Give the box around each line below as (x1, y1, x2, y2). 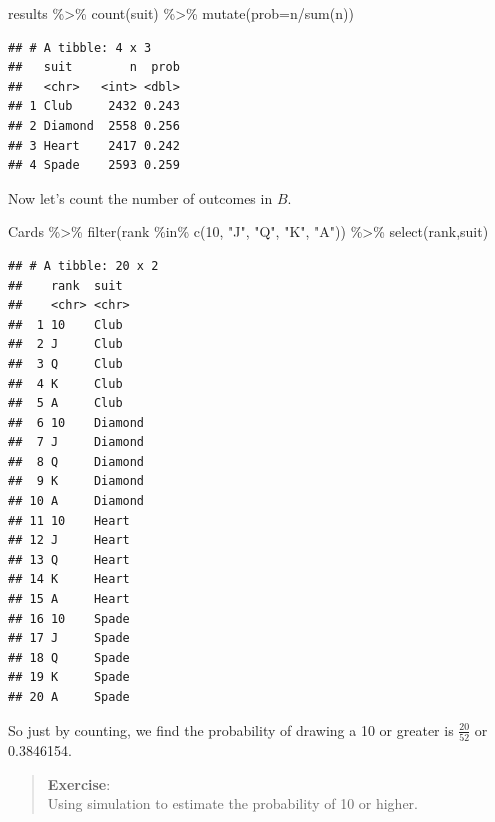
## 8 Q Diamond (8, 454, 145, 469)
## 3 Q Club (8, 356, 123, 371)
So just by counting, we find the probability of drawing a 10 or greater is (8, 719, 454, 740)
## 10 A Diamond (8, 494, 145, 509)
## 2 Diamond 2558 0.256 (8, 118, 180, 133)
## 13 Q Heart (8, 552, 130, 567)
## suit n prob (8, 60, 180, 75)
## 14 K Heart (8, 572, 130, 587)
